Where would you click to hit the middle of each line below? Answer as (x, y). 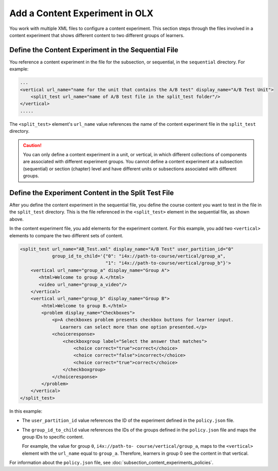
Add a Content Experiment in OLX (82, 13)
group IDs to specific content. (53, 437)
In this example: (26, 411)
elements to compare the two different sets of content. (66, 235)
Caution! (32, 145)
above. (16, 219)
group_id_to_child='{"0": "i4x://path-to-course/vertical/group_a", (139, 256)
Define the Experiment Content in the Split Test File (92, 193)
